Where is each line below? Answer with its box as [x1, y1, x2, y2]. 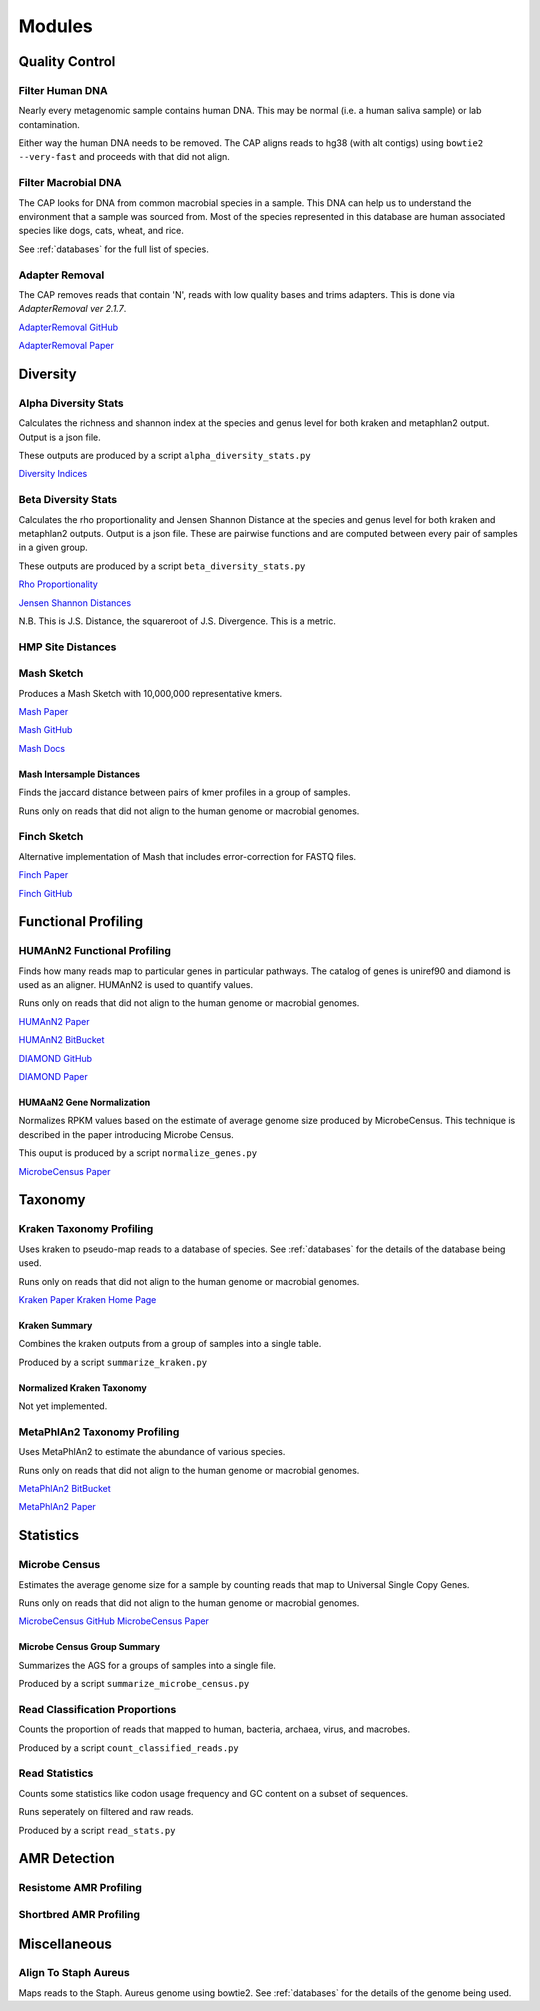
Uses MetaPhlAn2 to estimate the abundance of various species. [18, 1446, 286, 1458]
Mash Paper [18, 706, 69, 718]
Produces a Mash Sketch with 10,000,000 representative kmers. [18, 687, 283, 699]
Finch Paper [18, 869, 69, 881]
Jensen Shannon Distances [18, 596, 132, 609]
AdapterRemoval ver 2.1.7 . [18, 303, 127, 315]
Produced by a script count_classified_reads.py [18, 1741, 239, 1754]
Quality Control [18, 53, 116, 70]
